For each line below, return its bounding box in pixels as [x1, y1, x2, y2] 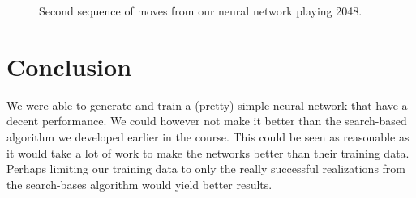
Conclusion [6, 49, 132, 82]
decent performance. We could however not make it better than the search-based [6, 112, 407, 129]
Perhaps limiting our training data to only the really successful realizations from [6, 160, 406, 177]
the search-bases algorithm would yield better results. [6, 175, 272, 192]
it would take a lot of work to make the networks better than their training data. [6, 144, 410, 161]
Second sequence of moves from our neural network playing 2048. [39, 2, 362, 19]
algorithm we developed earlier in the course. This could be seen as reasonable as [6, 128, 410, 145]
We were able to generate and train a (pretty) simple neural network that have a [6, 96, 408, 113]
